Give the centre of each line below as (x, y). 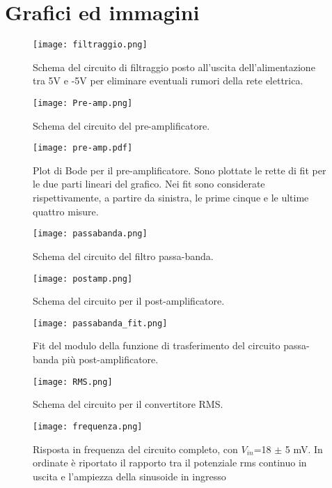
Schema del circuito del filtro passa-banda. (123, 256)
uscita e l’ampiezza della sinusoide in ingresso (129, 476)
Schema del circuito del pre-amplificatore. (121, 125)
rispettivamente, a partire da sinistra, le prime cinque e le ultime (171, 198)
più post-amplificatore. (110, 359)
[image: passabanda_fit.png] (100, 323)
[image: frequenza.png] (88, 426)
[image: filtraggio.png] (90, 45)
